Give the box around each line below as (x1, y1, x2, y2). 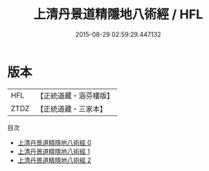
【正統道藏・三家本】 (36, 103, 108, 113)
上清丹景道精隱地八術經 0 (17, 138, 91, 146)
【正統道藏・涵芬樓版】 (36, 91, 115, 101)
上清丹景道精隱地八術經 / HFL (33, 6, 203, 23)
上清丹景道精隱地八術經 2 (17, 156, 91, 164)
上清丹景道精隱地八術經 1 (17, 147, 90, 156)
